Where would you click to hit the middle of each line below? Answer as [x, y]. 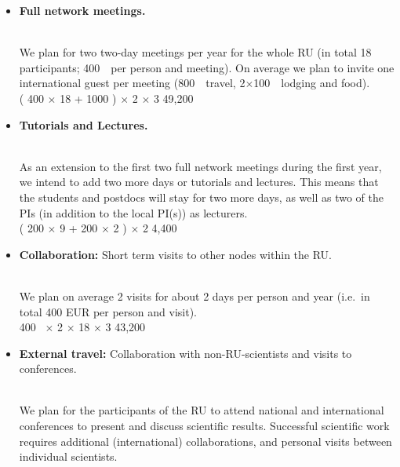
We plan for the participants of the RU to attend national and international [202, 410]
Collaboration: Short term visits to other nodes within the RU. [175, 254]
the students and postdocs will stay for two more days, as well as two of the [201, 197]
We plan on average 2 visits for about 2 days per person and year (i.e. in [195, 296]
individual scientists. [68, 456]
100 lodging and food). [312, 83]
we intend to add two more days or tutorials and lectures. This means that [199, 182]
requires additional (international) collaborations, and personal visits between [205, 441]
